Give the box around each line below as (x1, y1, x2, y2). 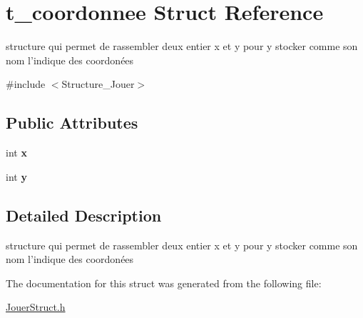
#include (6, 76, 46, 91)
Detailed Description (6, 204, 162, 226)
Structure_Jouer (61, 76, 135, 91)
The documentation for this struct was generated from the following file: (6, 275, 322, 290)
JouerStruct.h (6, 299, 66, 314)
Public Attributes (6, 111, 138, 134)
